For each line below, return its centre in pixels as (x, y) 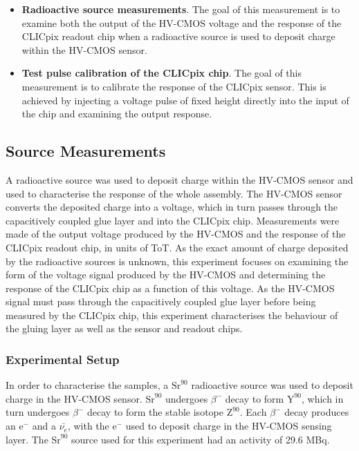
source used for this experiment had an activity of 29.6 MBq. (201, 439)
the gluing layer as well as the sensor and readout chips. (124, 328)
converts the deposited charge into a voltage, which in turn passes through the (172, 207)
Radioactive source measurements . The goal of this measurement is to (181, 9)
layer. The (27, 439)
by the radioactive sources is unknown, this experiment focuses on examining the (177, 261)
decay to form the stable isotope (155, 412)
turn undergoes (38, 412)
